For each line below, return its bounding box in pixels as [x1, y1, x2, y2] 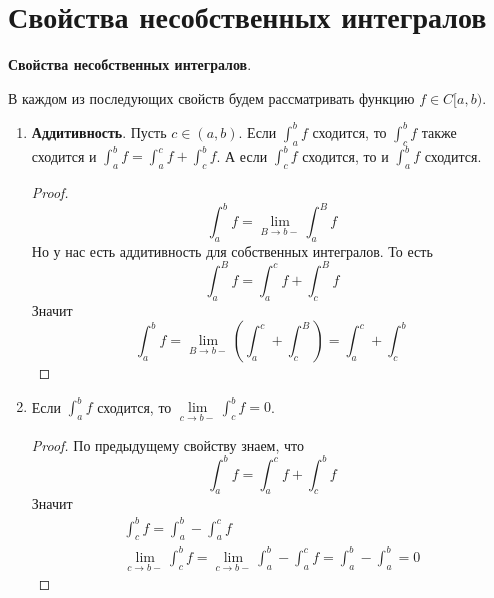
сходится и [31, 145, 97, 166]
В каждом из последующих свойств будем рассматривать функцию [8, 87, 415, 108]
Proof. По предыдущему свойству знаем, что [31, 434, 304, 455]
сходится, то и [302, 145, 389, 166]
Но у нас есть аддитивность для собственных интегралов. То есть [31, 240, 433, 261]
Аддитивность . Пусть [31, 121, 167, 142]
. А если [216, 145, 268, 166]
